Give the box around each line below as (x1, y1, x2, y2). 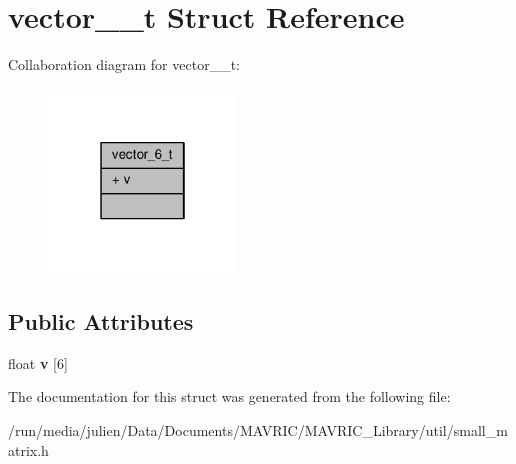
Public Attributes (8, 305, 194, 336)
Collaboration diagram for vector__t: (8, 54, 240, 75)
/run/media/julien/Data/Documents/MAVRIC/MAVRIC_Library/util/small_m (8, 419, 508, 440)
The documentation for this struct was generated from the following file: (8, 386, 451, 407)
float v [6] (8, 352, 68, 373)
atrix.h (8, 439, 49, 460)
